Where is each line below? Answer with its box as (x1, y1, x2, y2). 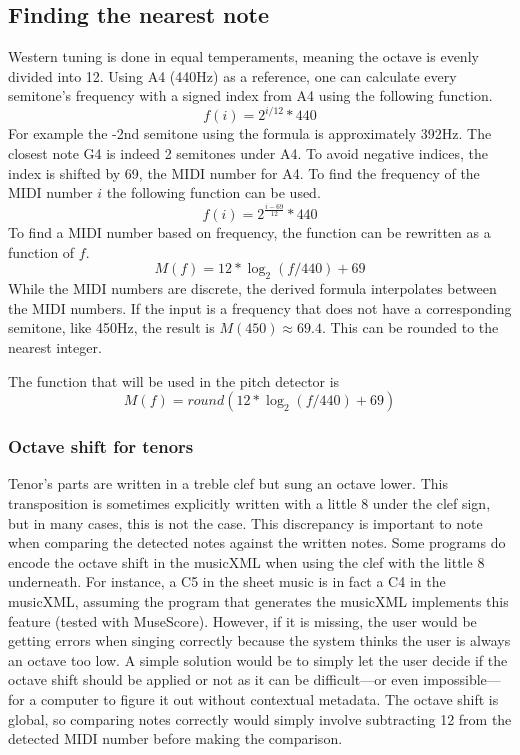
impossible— (423, 669, 501, 690)
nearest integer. (8, 336, 102, 357)
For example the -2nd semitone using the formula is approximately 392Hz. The (8, 123, 492, 144)
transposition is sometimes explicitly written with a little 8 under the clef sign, (8, 492, 491, 513)
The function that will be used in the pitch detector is (8, 370, 340, 391)
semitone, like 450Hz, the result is (8, 317, 215, 338)
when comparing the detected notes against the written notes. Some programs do (8, 532, 506, 553)
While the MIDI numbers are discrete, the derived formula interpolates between (8, 278, 497, 299)
